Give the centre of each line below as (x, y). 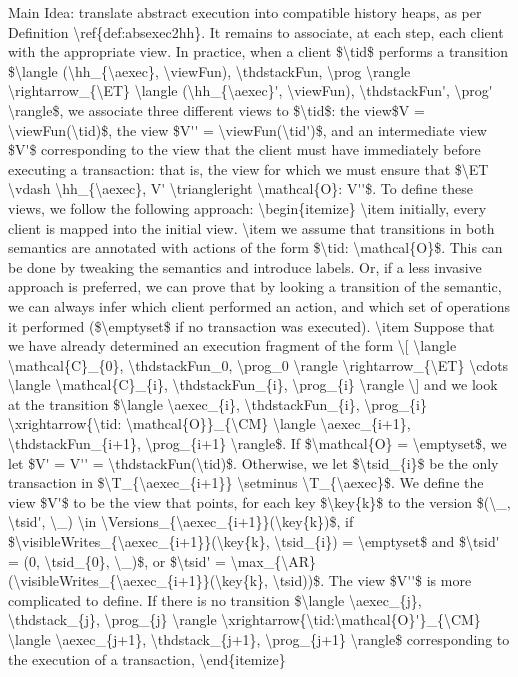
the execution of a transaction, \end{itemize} (147, 658)
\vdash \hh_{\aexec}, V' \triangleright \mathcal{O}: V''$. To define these (240, 188)
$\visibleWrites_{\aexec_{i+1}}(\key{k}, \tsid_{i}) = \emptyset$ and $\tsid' (254, 541)
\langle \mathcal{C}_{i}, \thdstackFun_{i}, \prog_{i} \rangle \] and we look (253, 384)
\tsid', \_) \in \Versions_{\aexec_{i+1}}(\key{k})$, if (181, 521)
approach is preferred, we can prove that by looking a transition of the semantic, (255, 286)
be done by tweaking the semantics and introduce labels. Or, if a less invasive (245, 266)
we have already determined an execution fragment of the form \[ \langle (232, 345)
